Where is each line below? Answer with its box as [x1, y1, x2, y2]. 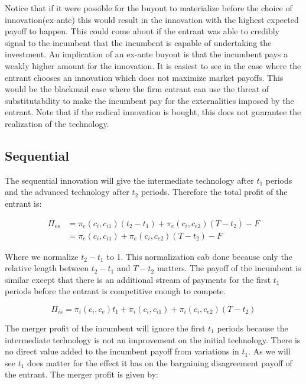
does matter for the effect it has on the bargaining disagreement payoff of [27, 356, 292, 369]
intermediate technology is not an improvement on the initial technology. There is [5, 333, 301, 346]
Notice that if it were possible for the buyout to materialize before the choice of [5, 2, 292, 14]
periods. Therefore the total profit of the [141, 186, 288, 198]
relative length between [5, 262, 89, 274]
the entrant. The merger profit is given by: [5, 368, 159, 380]
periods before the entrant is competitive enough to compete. [5, 285, 226, 297]
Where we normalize [5, 250, 79, 262]
